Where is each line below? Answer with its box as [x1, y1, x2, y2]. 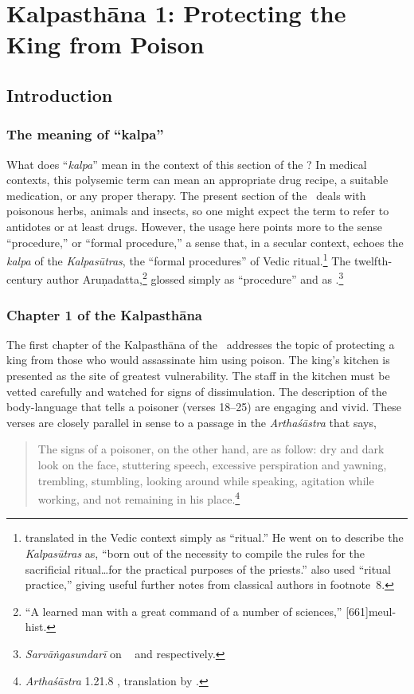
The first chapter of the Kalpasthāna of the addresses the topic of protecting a [6, 335, 395, 352]
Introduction [6, 82, 113, 107]
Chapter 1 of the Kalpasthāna [6, 304, 202, 324]
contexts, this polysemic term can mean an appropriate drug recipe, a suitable [6, 171, 389, 188]
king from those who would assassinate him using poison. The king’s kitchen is [6, 351, 390, 368]
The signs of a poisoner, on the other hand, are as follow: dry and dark [37, 441, 385, 457]
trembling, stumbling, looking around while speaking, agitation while [37, 472, 374, 488]
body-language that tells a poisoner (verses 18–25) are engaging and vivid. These [6, 398, 401, 415]
